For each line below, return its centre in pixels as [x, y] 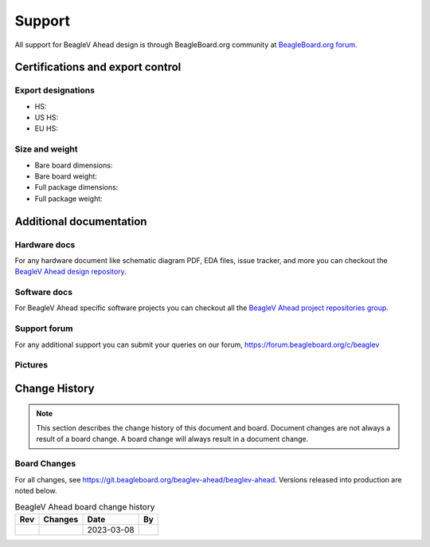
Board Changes [45, 464]
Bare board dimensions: [74, 165]
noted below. [36, 490]
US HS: [47, 118]
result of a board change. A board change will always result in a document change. [172, 439]
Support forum [44, 329]
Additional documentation [81, 221]
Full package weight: [68, 199]
